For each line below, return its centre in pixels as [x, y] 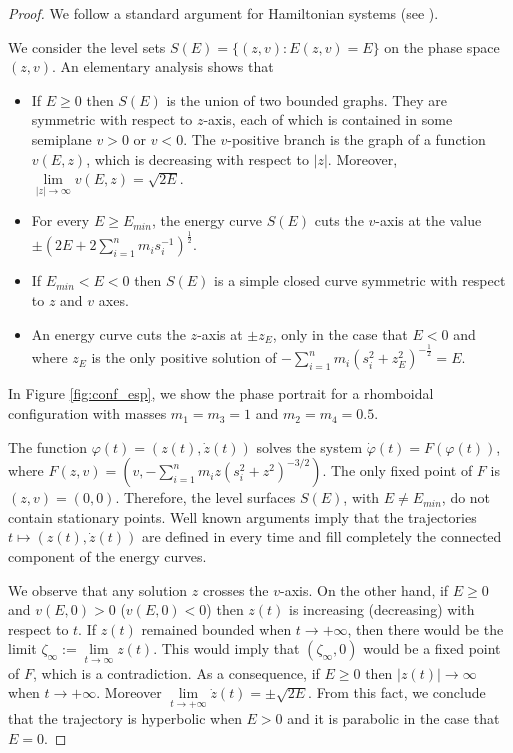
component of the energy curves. [107, 556]
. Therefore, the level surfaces [205, 497]
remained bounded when [216, 628]
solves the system [309, 446]
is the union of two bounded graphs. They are [307, 99]
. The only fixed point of [397, 470]
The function [47, 446]
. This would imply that [226, 648]
